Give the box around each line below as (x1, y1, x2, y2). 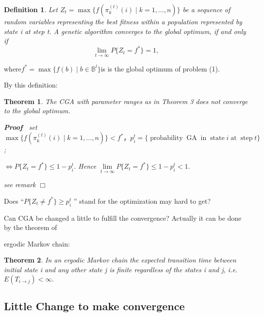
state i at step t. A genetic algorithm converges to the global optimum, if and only (4, 26, 246, 36)
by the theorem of (4, 222, 57, 232)
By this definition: (4, 80, 58, 90)
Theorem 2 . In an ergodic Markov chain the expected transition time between (4, 255, 236, 265)
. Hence (74, 161, 97, 171)
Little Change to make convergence (4, 298, 185, 314)
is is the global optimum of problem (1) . (100, 63, 220, 73)
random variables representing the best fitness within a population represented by (4, 17, 242, 26)
